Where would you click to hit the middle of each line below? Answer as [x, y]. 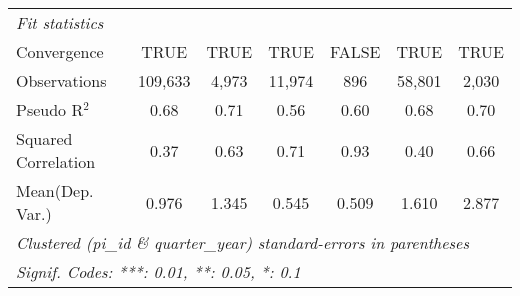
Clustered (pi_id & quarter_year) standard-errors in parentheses [243, 242]
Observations [61, 80]
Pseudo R [50, 109]
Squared [44, 138]
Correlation [56, 161]
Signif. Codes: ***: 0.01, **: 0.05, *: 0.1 [158, 271]
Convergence [60, 51]
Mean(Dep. [55, 190]
